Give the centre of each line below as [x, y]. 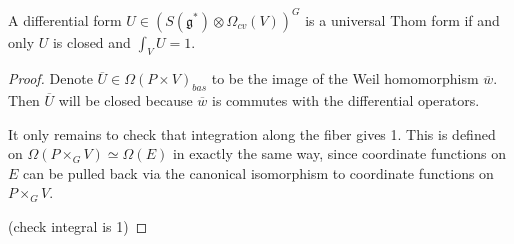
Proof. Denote [50, 78]
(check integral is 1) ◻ [78, 226]
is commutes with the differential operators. [346, 100]
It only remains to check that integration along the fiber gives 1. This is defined [252, 133]
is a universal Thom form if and [402, 19]
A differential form [65, 19]
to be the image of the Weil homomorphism [345, 78]
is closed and [91, 41]
